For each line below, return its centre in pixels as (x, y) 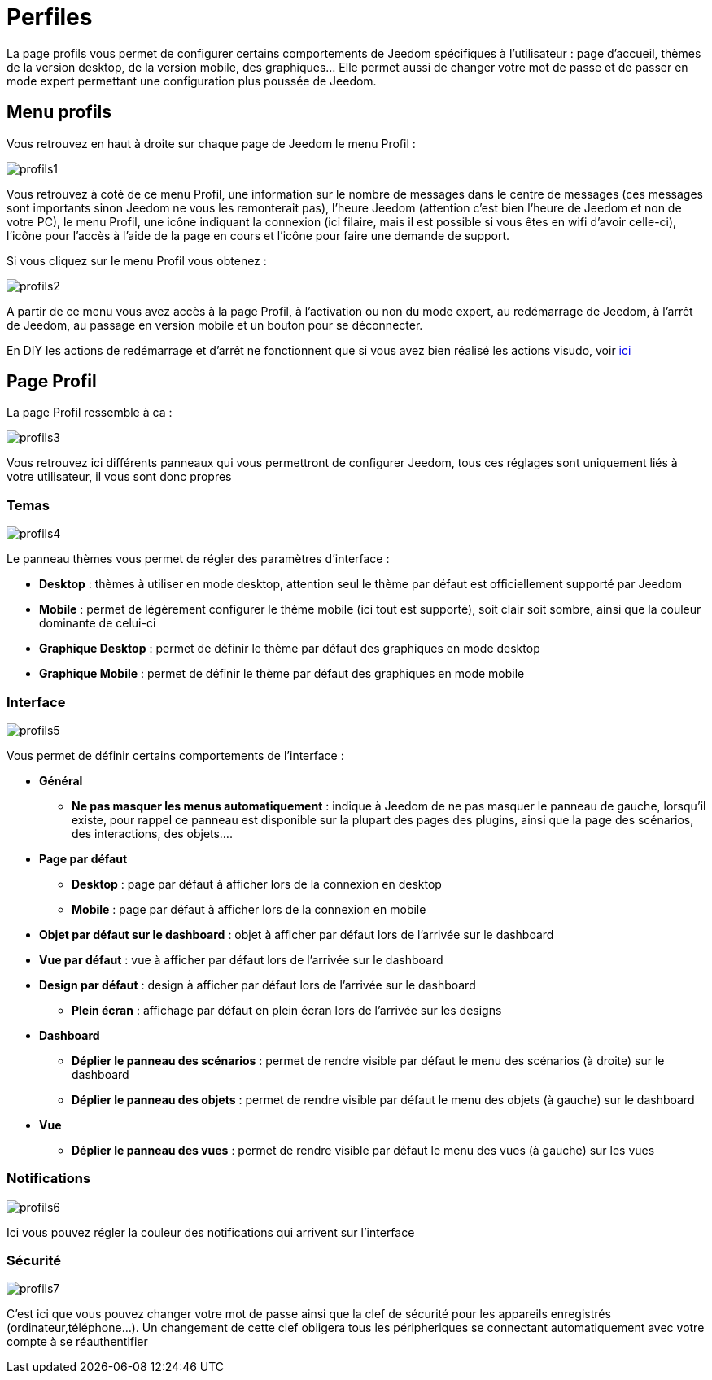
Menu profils (59, 112)
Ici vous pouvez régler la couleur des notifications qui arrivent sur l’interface (211, 1232)
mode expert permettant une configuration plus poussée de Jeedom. (192, 81)
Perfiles (50, 17)
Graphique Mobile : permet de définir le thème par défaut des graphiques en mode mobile (282, 674)
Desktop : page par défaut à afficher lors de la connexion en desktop (257, 884)
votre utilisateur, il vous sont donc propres (119, 477)
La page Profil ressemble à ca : (90, 413)
